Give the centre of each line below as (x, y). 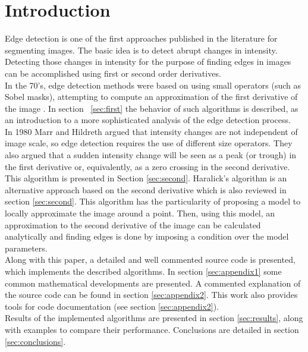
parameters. (26, 248)
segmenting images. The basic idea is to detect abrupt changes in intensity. (141, 50)
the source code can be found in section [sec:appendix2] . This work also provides (151, 295)
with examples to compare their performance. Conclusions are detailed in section (152, 329)
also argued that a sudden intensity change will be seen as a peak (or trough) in (151, 155)
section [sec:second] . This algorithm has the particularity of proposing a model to (153, 201)
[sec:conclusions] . (35, 341)
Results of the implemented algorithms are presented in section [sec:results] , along (154, 318)
